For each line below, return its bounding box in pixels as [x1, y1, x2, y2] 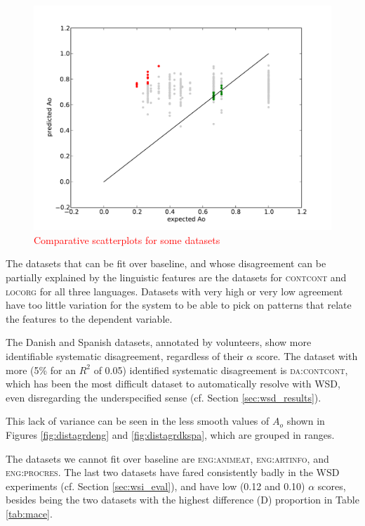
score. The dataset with [256, 348, 358, 363]
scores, [317, 478, 346, 493]
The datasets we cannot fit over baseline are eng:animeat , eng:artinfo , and [6, 451, 329, 466]
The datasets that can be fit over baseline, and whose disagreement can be [6, 256, 326, 271]
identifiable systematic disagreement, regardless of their [6, 348, 244, 363]
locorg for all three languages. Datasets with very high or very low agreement [6, 283, 343, 298]
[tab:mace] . [6, 506, 53, 520]
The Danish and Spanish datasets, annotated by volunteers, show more [6, 335, 312, 349]
